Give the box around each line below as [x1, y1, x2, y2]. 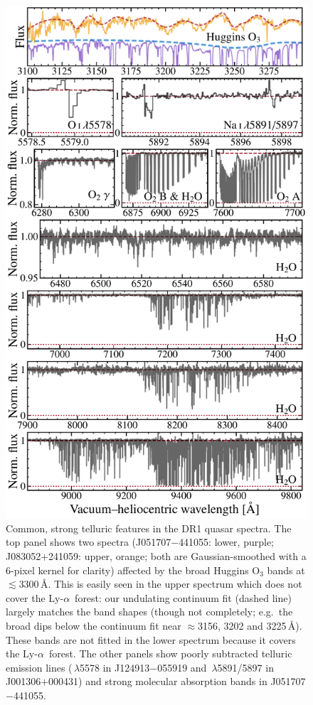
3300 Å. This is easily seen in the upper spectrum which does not [18, 576, 302, 591]
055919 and [157, 660, 207, 674]
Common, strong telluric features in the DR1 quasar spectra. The [6, 520, 292, 535]
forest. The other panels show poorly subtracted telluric [48, 646, 292, 661]
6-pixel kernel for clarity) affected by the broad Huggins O [6, 562, 260, 577]
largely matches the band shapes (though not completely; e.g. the [6, 604, 293, 619]
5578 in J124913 [80, 660, 150, 674]
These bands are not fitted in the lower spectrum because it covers [6, 632, 296, 647]
